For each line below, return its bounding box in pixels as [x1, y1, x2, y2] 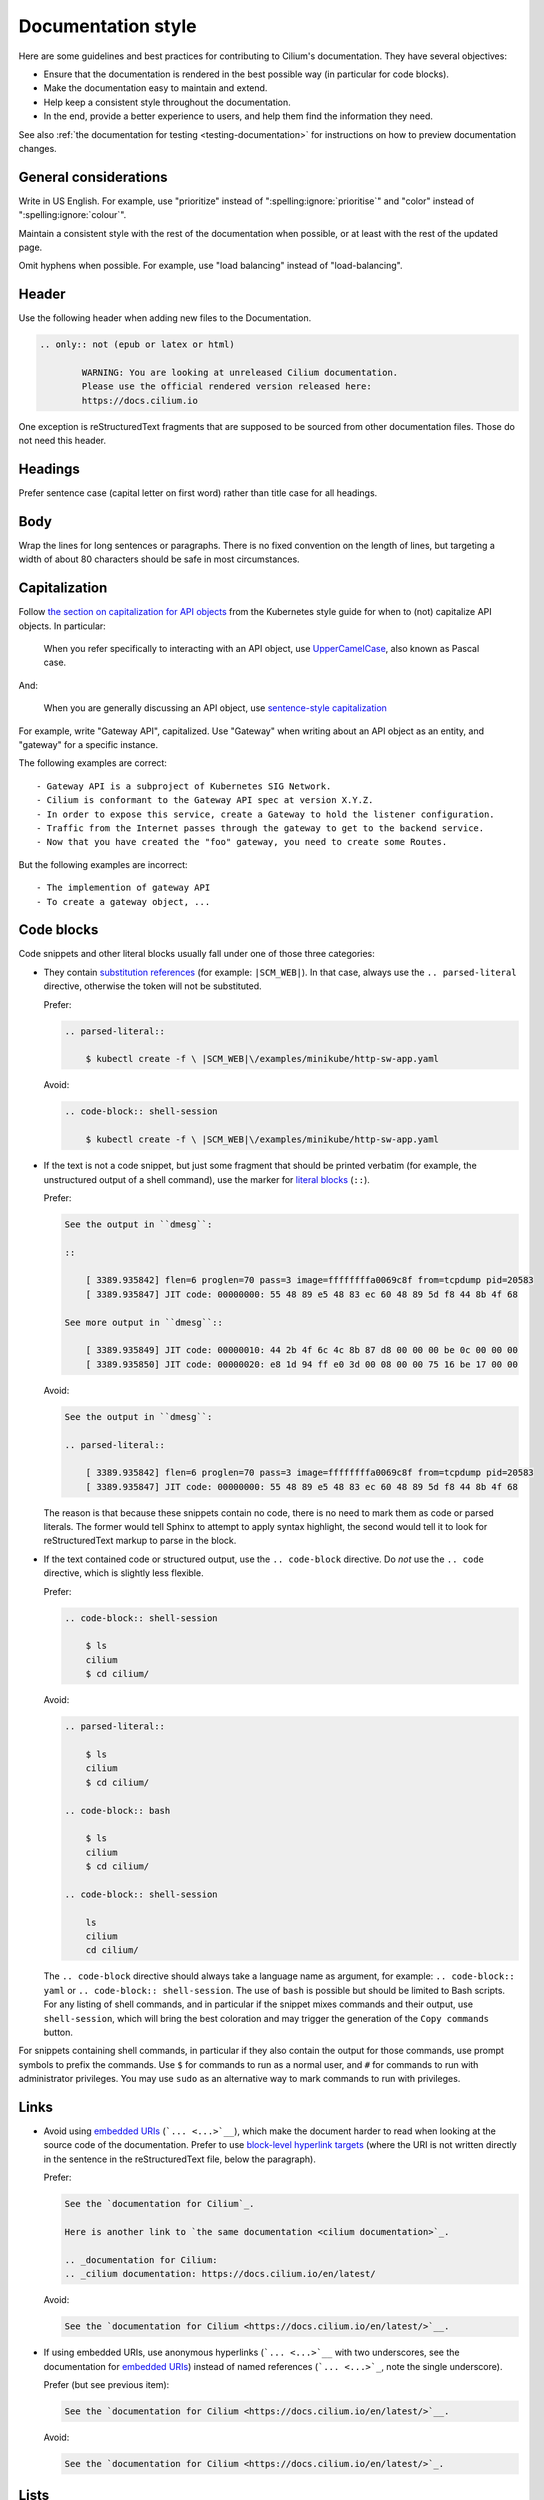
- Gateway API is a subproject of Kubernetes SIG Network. [36, 780, 332, 792]
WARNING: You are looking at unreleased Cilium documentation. [81, 367, 399, 379]
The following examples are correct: [18, 757, 167, 769]
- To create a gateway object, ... [36, 896, 211, 907]
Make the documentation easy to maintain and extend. [43, 82, 268, 94]
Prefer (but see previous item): [43, 2378, 170, 2390]
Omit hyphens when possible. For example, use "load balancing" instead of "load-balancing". [18, 260, 403, 272]
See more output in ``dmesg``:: [64, 1316, 224, 1328]
